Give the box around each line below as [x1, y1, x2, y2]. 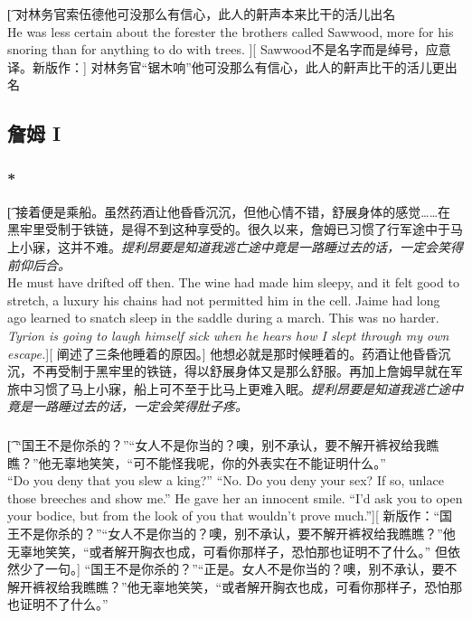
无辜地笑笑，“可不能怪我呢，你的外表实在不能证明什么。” [51, 453, 386, 472]
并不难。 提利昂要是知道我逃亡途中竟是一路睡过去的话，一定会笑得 [70, 238, 463, 257]
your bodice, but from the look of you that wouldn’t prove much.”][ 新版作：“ [7, 506, 440, 525]
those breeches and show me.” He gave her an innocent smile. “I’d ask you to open [7, 488, 463, 507]
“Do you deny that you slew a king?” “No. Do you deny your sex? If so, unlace [7, 471, 444, 490]
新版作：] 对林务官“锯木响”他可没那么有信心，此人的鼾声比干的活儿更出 [32, 57, 458, 76]
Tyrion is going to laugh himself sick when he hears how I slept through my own [7, 326, 449, 345]
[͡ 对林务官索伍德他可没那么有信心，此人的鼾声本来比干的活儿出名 [7, 4, 396, 23]
